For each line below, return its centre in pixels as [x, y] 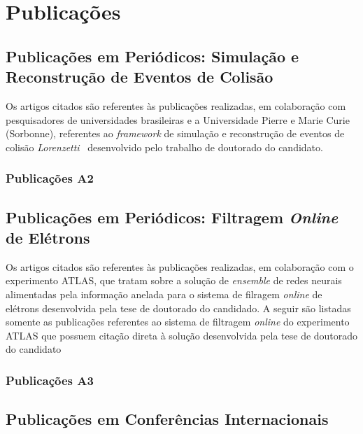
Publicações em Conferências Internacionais [167, 419]
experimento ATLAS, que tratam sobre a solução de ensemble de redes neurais [174, 280]
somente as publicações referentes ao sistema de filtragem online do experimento [178, 322]
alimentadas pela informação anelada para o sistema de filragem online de [164, 294]
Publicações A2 [50, 178]
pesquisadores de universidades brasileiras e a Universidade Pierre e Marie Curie [178, 119]
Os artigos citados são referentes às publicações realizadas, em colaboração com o [180, 266]
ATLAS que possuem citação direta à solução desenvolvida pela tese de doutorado [182, 335]
